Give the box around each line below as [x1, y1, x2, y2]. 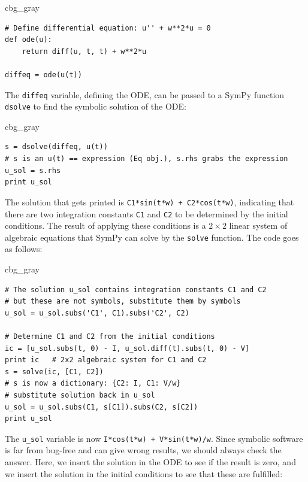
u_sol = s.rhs [5, 166, 61, 175]
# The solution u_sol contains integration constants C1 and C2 [5, 285, 267, 294]
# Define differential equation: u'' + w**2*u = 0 [5, 23, 211, 32]
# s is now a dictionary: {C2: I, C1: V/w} [5, 379, 181, 388]
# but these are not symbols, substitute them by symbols [5, 297, 241, 306]
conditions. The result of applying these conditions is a [5, 219, 206, 232]
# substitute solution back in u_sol [5, 390, 155, 399]
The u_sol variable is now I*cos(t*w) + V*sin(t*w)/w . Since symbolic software [5, 432, 303, 444]
